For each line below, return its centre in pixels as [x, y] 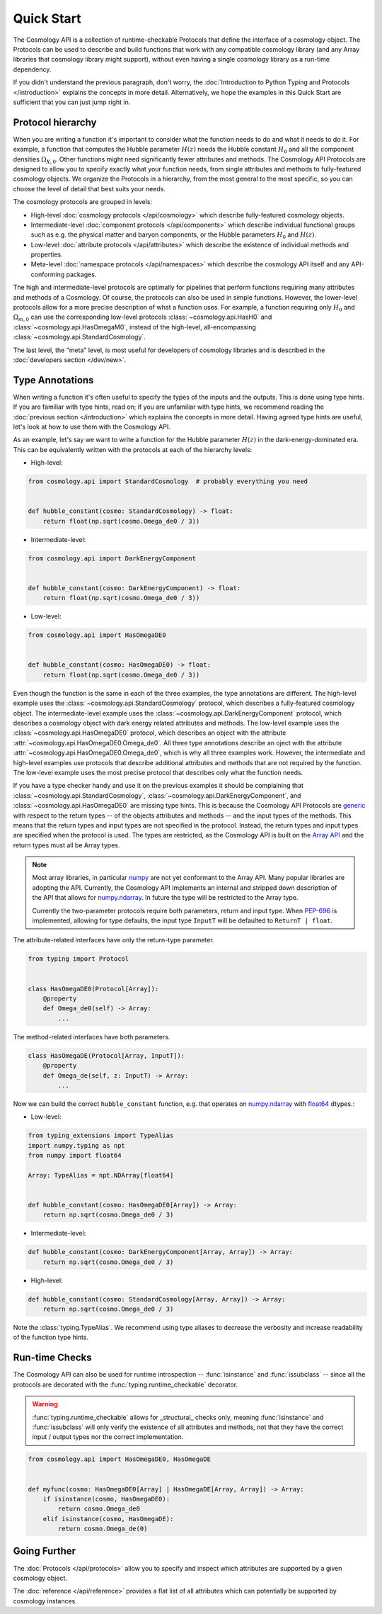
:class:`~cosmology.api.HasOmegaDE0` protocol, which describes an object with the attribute [150, 733]
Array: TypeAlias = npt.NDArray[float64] [101, 1175]
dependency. [32, 69]
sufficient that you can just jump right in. [72, 102]
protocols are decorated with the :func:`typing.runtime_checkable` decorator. [126, 1384]
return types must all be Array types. [66, 845]
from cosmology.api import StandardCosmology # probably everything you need [168, 481]
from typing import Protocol [79, 959]
